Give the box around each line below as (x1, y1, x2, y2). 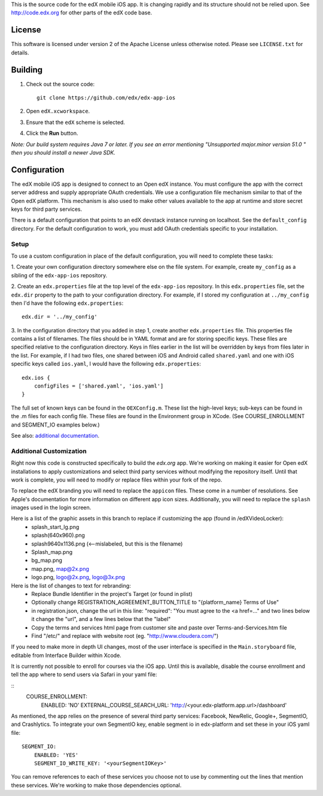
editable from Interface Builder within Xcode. (11, 652, 122, 659)
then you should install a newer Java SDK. (11, 149, 116, 156)
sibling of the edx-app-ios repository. (11, 271, 108, 279)
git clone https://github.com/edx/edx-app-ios (36, 94, 176, 101)
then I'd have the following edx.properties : (11, 299, 124, 307)
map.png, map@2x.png (31, 565, 90, 572)
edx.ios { (22, 374, 50, 381)
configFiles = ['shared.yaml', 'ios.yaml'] (33, 383, 164, 389)
